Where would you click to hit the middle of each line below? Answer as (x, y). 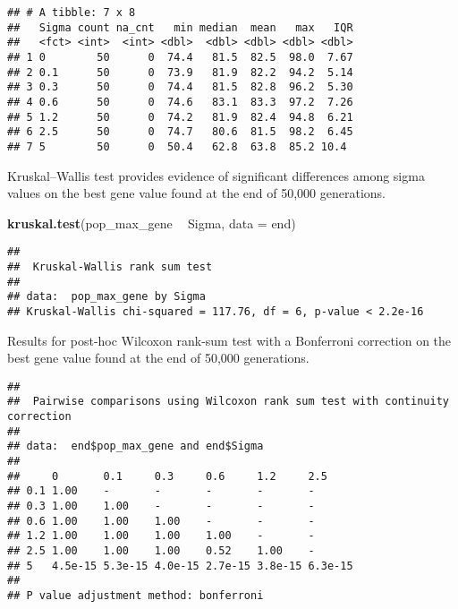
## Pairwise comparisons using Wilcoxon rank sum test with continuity (228, 402)
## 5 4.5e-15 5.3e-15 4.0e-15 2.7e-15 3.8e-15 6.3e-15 (180, 566)
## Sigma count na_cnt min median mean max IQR (180, 27)
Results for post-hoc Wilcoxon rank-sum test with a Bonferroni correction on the (229, 340)
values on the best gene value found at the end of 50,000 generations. (196, 193)
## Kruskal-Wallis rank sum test (110, 267)
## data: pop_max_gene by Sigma (106, 297)
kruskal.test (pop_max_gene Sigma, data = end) (152, 223)
